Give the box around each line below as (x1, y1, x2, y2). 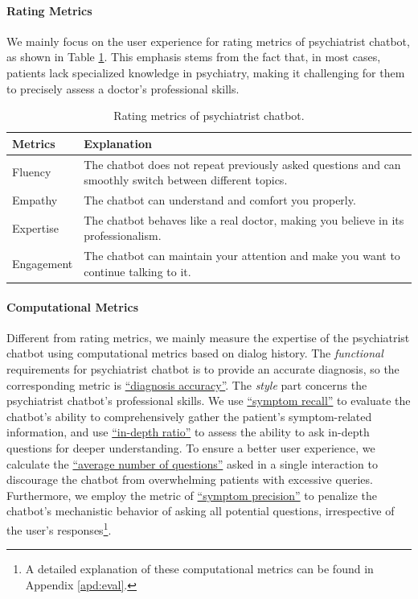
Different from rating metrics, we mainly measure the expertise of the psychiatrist (6, 328, 410, 345)
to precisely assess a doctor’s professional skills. (6, 80, 240, 97)
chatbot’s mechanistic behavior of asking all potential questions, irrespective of (6, 502, 395, 519)
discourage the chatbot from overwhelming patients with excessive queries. (6, 471, 373, 488)
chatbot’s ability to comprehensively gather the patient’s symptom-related (6, 407, 372, 424)
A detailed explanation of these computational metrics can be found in (25, 560, 374, 577)
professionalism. (84, 227, 162, 244)
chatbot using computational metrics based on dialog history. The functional (6, 345, 383, 361)
